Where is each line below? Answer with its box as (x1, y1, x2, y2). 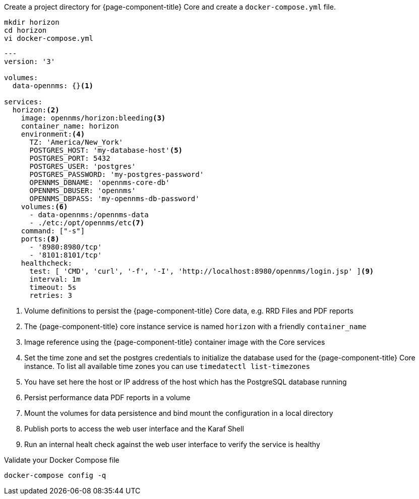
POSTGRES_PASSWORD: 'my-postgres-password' (29, 170, 204, 178)
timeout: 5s (29, 283, 77, 291)
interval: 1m (29, 275, 81, 283)
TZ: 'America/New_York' (29, 138, 124, 146)
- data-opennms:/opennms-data (29, 211, 149, 219)
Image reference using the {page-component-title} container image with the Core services (24, 338, 325, 346)
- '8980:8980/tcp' (29, 243, 102, 251)
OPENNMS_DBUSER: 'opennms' (29, 186, 136, 195)
